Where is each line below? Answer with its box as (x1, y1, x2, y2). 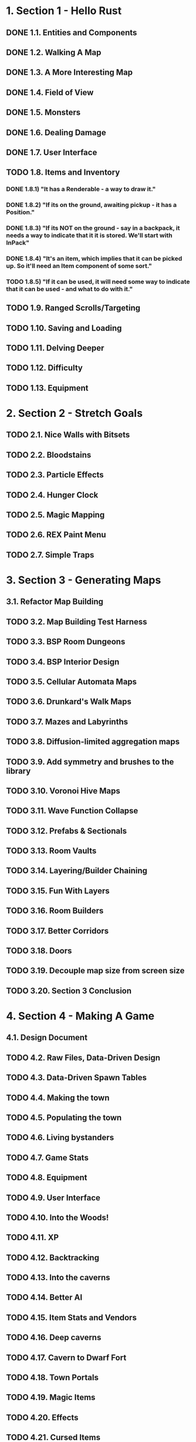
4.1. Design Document (6, 1033, 88, 1043)
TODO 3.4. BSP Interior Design (6, 657, 120, 667)
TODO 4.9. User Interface (6, 1193, 101, 1203)
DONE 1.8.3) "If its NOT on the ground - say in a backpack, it (6, 224, 180, 232)
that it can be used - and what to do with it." (6, 285, 133, 293)
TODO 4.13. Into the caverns (6, 1273, 110, 1283)
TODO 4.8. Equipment (6, 1173, 87, 1183)
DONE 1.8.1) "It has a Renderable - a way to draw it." (6, 185, 156, 193)
